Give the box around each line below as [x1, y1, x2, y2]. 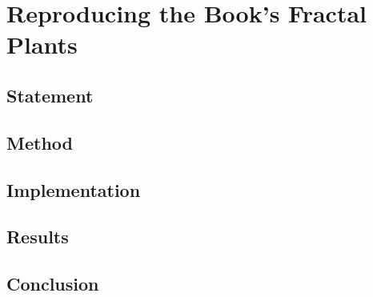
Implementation [6, 177, 141, 202]
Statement [6, 82, 94, 107]
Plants [6, 28, 78, 61]
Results [6, 224, 69, 249]
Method [6, 130, 73, 155]
